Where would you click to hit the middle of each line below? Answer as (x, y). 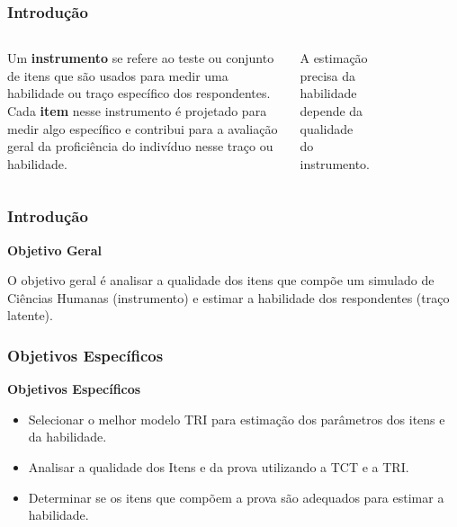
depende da (332, 111)
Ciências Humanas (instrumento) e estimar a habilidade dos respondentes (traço (228, 297)
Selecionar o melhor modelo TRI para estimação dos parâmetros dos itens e (237, 419)
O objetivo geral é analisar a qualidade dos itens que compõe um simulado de (221, 280)
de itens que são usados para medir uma (118, 75)
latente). (30, 315)
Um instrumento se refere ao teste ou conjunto (141, 58)
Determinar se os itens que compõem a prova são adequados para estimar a (236, 497)
